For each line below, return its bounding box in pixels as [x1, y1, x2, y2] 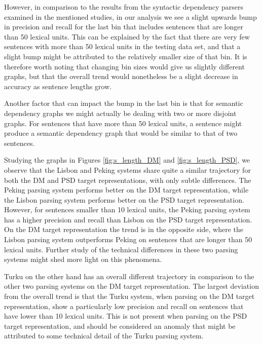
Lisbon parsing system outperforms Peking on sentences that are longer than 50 [4, 234, 252, 245]
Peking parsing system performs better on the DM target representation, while [4, 184, 249, 195]
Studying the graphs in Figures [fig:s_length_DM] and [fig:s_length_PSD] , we [4, 155, 250, 165]
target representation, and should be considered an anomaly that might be [4, 320, 236, 331]
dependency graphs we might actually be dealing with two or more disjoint [4, 107, 237, 118]
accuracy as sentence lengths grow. [4, 81, 112, 91]
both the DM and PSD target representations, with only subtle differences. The [4, 174, 251, 185]
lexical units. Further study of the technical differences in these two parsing [4, 244, 238, 254]
